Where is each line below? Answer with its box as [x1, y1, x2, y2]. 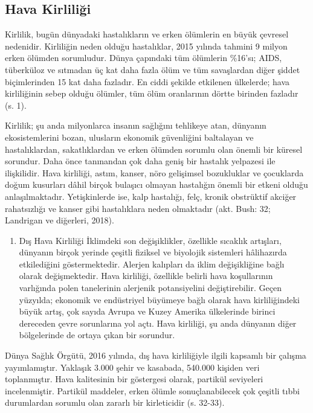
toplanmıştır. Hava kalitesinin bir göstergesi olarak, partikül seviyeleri [5, 373, 263, 385]
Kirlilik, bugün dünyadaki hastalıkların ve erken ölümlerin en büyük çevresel [5, 28, 289, 40]
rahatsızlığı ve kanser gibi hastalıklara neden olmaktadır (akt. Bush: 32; [5, 202, 271, 214]
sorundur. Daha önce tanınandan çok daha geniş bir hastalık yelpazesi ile [5, 155, 276, 167]
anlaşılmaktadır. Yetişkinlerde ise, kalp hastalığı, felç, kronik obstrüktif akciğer [5, 190, 297, 202]
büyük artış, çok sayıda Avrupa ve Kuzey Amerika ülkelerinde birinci [19, 305, 276, 318]
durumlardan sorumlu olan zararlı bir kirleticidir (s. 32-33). [5, 396, 225, 409]
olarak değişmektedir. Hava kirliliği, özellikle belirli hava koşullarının [19, 269, 273, 282]
